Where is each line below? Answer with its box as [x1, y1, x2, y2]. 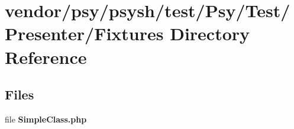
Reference [5, 44, 87, 69]
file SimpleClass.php [5, 112, 87, 125]
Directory [170, 21, 250, 46]
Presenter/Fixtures [5, 21, 164, 46]
